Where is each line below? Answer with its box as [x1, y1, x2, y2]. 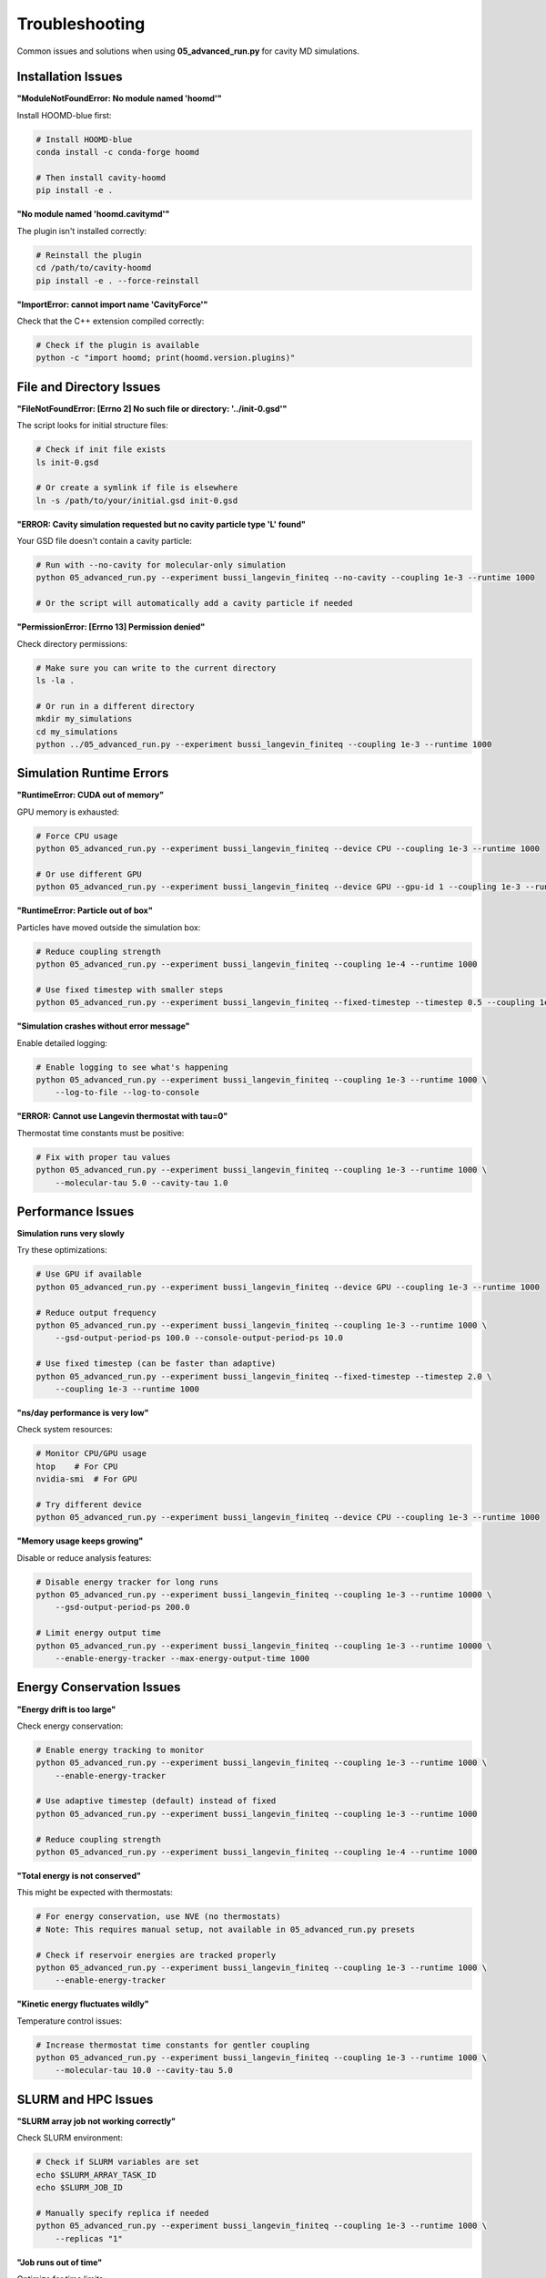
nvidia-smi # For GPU [35, 1474, 137, 1484]
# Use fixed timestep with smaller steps [35, 984, 224, 995]
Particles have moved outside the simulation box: [16, 921, 201, 933]
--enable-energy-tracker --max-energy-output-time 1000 [55, 1654, 310, 1663]
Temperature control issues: [16, 2015, 123, 2027]
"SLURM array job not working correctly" [16, 2115, 177, 2127]
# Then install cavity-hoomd [35, 173, 167, 182]
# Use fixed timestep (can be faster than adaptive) [35, 1359, 277, 1369]
